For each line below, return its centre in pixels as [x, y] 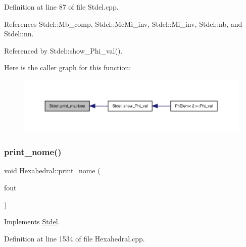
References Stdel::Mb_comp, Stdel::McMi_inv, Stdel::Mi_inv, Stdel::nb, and [123, 23]
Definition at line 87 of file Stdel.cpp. [61, 7]
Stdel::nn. [19, 34]
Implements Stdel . [32, 221]
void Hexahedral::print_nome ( [52, 170]
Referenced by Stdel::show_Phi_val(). [63, 50]
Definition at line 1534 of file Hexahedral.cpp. [75, 238]
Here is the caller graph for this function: [68, 67]
